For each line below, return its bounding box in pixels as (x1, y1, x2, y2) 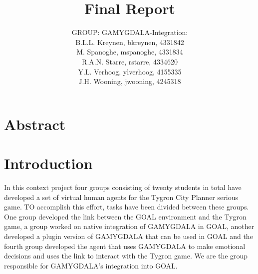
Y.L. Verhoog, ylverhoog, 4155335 (78, 66, 182, 76)
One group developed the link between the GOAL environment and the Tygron (4, 211, 247, 221)
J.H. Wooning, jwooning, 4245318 (78, 76, 181, 86)
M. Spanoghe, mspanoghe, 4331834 (76, 46, 183, 57)
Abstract (4, 113, 66, 134)
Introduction (4, 153, 93, 173)
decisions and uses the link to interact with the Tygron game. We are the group (4, 250, 248, 261)
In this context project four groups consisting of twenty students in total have (4, 182, 242, 192)
